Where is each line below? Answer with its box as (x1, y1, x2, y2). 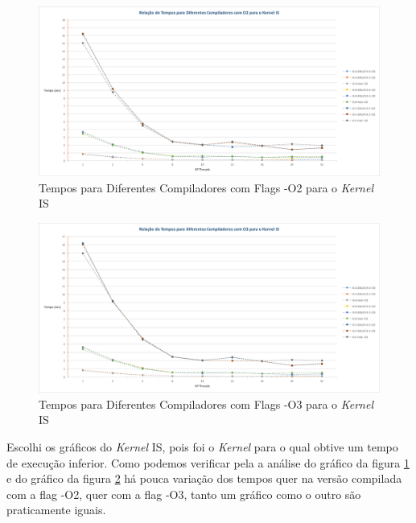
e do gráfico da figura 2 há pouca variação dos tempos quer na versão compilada (6, 470, 402, 487)
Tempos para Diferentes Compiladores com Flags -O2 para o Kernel (39, 179, 373, 196)
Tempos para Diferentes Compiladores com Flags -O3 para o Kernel (39, 395, 373, 412)
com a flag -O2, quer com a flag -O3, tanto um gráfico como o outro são (6, 485, 361, 502)
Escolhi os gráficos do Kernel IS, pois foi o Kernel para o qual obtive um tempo (6, 438, 398, 455)
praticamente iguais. (6, 501, 106, 518)
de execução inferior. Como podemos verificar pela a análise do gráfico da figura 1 (6, 454, 410, 471)
